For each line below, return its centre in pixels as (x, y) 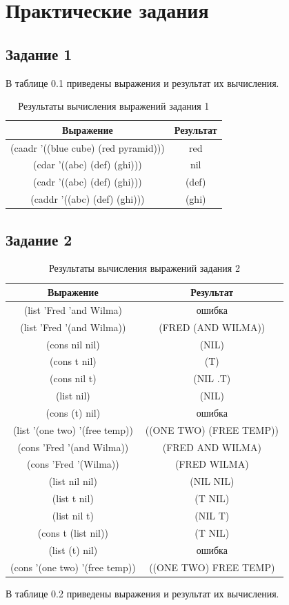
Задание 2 (39, 239)
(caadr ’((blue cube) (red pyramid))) (88, 147)
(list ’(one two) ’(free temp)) (73, 429)
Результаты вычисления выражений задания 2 (144, 268)
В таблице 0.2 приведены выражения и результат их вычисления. (142, 593)
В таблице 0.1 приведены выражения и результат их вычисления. (142, 82)
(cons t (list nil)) (73, 532)
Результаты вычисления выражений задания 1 (114, 106)
